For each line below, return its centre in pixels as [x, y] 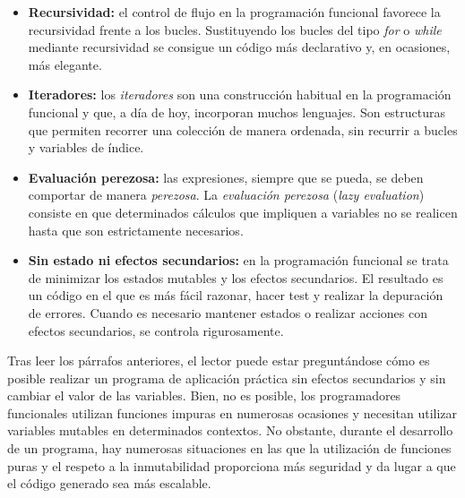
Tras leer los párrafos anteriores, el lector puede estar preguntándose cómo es [219, 361]
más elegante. [65, 64]
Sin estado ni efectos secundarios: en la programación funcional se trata [238, 260]
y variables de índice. [86, 147]
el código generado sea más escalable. [109, 483]
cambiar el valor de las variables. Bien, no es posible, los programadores [204, 395]
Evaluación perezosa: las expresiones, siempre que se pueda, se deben [226, 177]
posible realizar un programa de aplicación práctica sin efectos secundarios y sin [227, 378]
